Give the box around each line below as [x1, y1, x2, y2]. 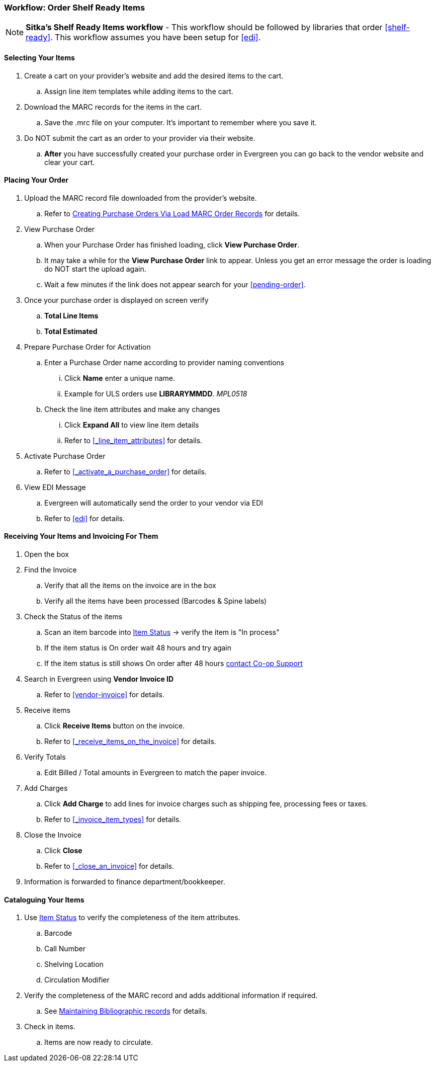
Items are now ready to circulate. [44, 1038, 153, 1047]
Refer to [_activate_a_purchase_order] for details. [44, 467, 207, 476]
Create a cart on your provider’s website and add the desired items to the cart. [24, 71, 284, 80]
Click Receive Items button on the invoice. [44, 721, 185, 730]
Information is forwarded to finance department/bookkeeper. [24, 877, 225, 886]
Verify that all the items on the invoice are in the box [44, 581, 216, 590]
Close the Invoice [24, 831, 81, 840]
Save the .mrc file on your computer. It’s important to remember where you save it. [44, 118, 317, 127]
